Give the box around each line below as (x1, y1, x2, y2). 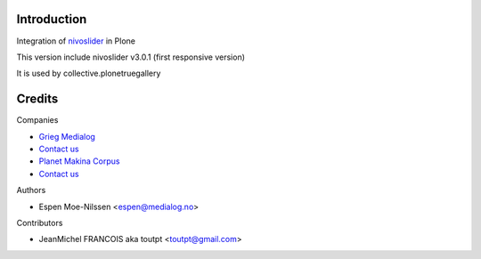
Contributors (16, 217, 63, 228)
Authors (16, 185, 46, 196)
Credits (16, 92, 59, 107)
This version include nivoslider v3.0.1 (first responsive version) (16, 52, 245, 62)
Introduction (16, 12, 87, 27)
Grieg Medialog (38, 131, 95, 142)
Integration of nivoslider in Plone (16, 36, 135, 46)
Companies (16, 115, 59, 125)
